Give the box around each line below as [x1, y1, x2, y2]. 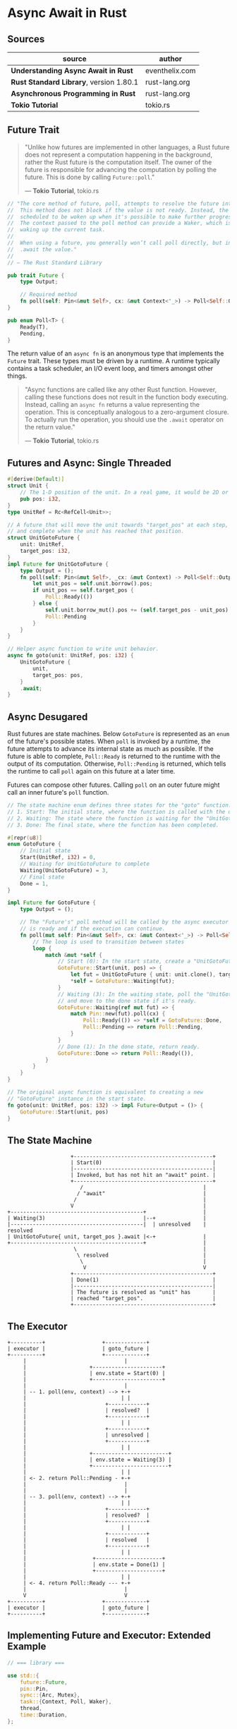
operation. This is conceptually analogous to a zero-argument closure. [24, 408, 229, 417]
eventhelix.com [145, 66, 196, 75]
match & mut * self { [44, 951, 102, 958]
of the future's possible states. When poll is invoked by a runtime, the [7, 737, 211, 745]
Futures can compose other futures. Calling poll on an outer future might [7, 781, 220, 789]
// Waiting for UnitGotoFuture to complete [20, 860, 150, 868]
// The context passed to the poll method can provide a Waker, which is [7, 220, 232, 227]
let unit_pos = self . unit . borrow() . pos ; [32, 580, 153, 587]
